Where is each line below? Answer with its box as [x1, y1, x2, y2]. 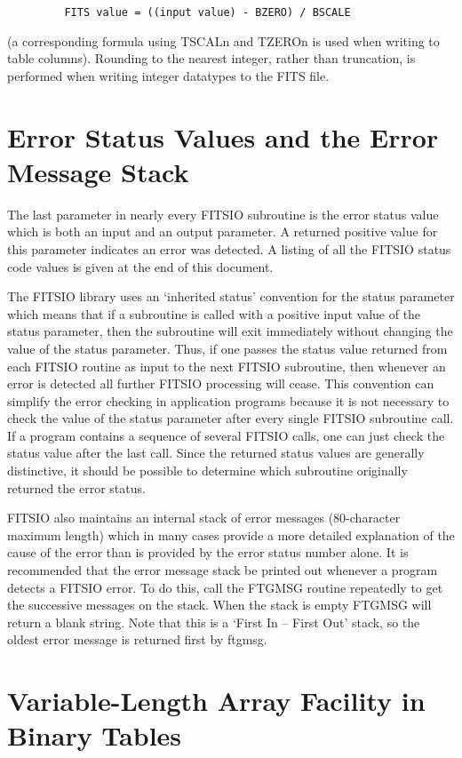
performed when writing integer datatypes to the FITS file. [7, 66, 330, 84]
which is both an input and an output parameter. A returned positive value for [7, 222, 438, 241]
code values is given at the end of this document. [7, 257, 274, 275]
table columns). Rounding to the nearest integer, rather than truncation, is [7, 49, 416, 68]
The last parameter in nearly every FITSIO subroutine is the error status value [7, 204, 439, 223]
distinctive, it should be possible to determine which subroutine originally [7, 461, 408, 480]
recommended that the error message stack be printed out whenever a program [7, 561, 438, 579]
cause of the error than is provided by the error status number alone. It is [7, 543, 409, 562]
